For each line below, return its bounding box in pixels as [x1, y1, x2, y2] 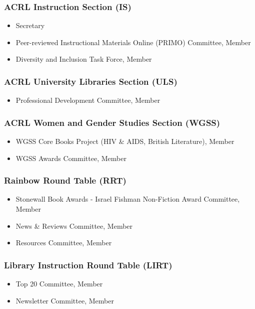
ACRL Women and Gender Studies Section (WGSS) [4, 116, 220, 128]
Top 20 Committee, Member [15, 278, 103, 289]
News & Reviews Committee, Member [15, 220, 133, 231]
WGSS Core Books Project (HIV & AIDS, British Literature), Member [15, 136, 234, 146]
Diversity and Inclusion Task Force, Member [15, 54, 152, 64]
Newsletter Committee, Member [15, 295, 114, 305]
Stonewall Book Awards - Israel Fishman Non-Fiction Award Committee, [15, 194, 240, 204]
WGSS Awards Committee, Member [15, 152, 126, 163]
